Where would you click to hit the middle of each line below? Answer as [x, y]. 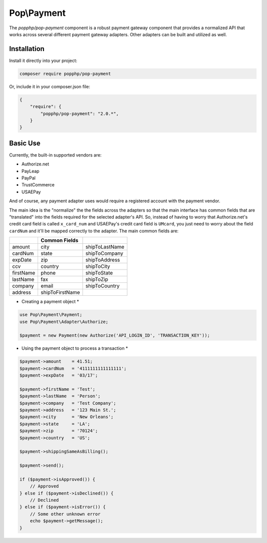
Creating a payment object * [50, 302]
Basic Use [25, 143]
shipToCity [98, 267]
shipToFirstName [60, 292]
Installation [27, 49]
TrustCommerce [38, 185]
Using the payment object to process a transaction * [75, 348]
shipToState [99, 273]
